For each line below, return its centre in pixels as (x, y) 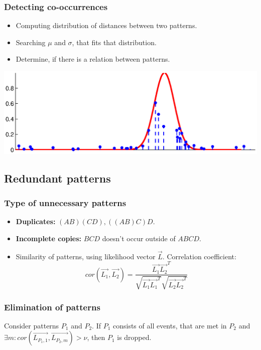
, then (96, 337)
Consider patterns (32, 325)
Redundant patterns (57, 178)
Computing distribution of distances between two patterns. (106, 25)
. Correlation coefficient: (199, 256)
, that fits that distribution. (114, 42)
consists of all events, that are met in (170, 325)
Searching (31, 42)
